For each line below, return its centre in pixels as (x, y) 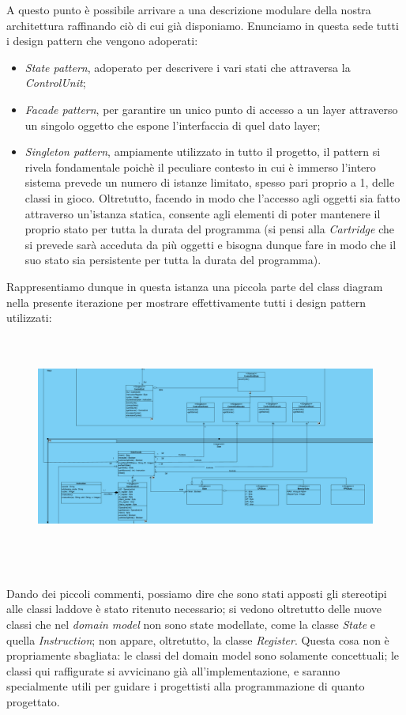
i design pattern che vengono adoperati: (102, 41)
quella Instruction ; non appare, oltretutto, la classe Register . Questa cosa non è (198, 639)
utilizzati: (29, 318)
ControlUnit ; (55, 83)
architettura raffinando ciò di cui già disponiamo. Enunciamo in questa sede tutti (203, 25)
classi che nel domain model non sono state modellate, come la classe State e (191, 624)
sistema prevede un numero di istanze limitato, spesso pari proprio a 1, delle (210, 182)
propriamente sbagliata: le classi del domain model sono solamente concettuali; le (203, 655)
